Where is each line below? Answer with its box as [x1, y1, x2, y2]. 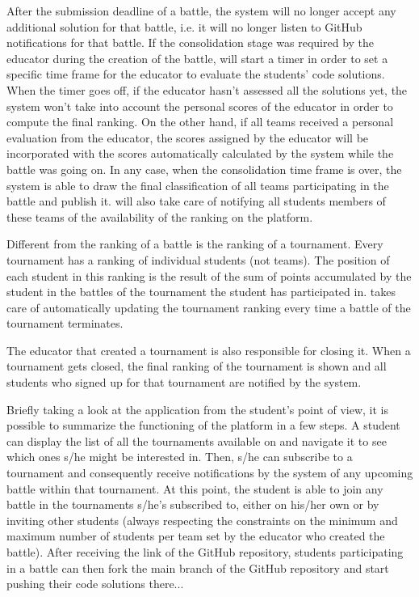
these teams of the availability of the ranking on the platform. [6, 208, 313, 225]
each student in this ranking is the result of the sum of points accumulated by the [6, 267, 412, 284]
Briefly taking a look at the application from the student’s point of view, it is [6, 400, 389, 417]
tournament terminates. [6, 315, 124, 332]
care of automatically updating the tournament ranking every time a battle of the [6, 298, 411, 315]
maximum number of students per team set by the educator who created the [6, 527, 385, 544]
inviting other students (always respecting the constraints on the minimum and [6, 511, 398, 528]
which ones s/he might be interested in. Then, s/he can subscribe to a [6, 448, 353, 465]
